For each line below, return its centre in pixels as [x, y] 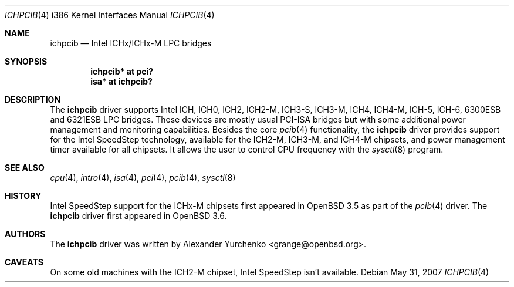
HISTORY [23, 196]
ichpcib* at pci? [122, 71]
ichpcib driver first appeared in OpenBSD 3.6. [138, 216]
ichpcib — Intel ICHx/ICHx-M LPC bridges [131, 43]
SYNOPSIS [26, 61]
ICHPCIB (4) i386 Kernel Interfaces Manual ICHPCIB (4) [110, 15]
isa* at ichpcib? [121, 81]
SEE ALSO [25, 168]
